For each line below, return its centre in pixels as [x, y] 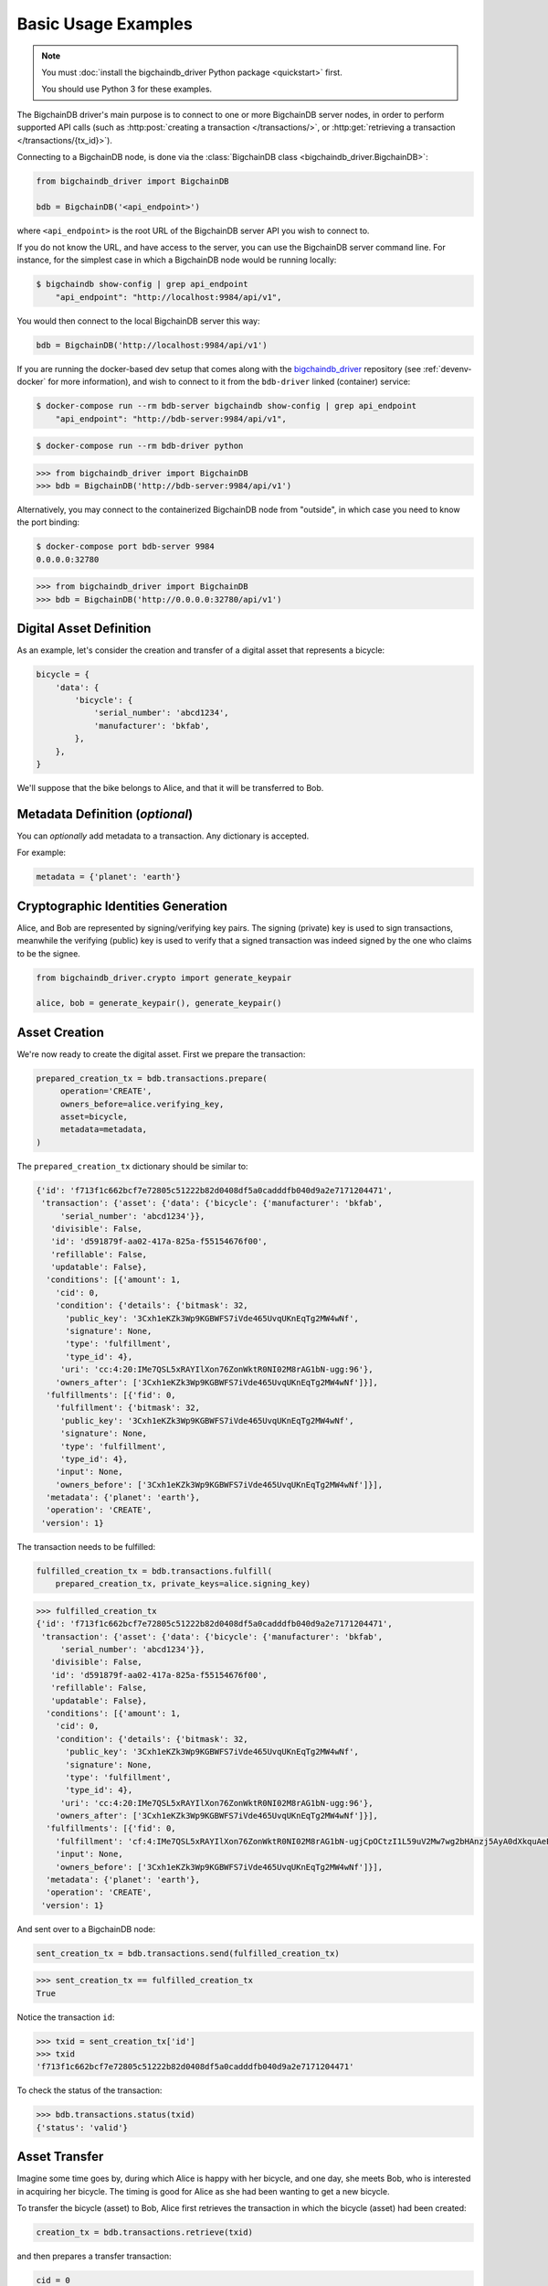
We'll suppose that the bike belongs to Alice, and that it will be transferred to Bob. [170, 787]
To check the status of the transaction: [90, 2090]
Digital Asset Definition [84, 629]
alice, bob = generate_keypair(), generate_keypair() [159, 1003]
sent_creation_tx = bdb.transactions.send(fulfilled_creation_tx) [188, 1953]
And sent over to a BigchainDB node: [86, 1928]
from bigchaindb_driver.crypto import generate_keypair [164, 977]
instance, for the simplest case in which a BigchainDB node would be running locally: [177, 260]
